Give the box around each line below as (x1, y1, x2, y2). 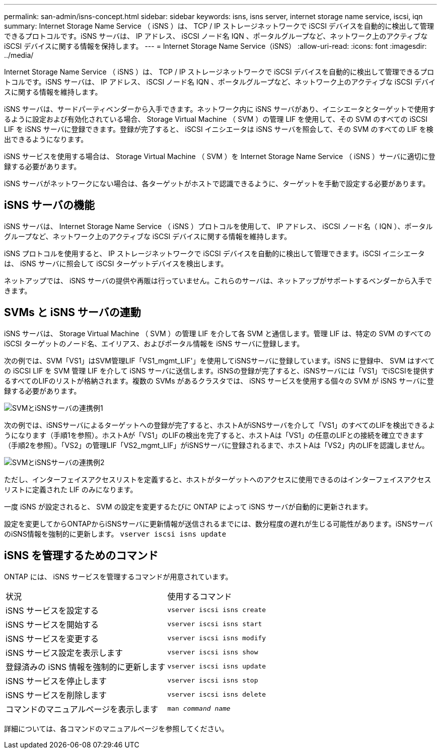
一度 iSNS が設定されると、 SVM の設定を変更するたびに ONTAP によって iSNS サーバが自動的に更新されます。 (4, 502, 373, 511)
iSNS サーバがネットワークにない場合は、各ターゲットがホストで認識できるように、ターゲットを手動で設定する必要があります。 (4, 179, 430, 188)
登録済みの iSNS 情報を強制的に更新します (6, 661, 166, 672)
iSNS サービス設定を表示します (6, 647, 123, 658)
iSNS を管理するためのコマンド (4, 549, 159, 562)
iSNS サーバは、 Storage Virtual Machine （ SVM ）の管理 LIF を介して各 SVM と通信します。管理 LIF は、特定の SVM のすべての (4, 329, 431, 338)
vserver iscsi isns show (167, 648, 258, 656)
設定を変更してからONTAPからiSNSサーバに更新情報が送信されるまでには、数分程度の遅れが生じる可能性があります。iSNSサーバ (4, 519, 433, 528)
